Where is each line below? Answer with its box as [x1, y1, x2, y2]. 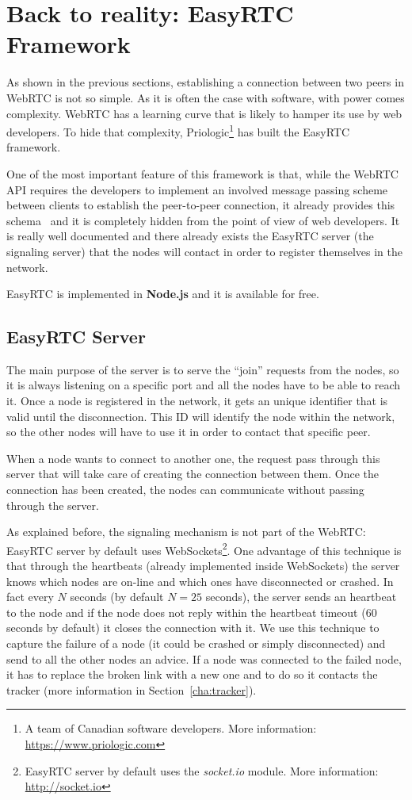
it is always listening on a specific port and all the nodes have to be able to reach [6, 377, 401, 393]
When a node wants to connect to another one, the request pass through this [6, 450, 380, 466]
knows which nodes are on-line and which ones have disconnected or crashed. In [6, 572, 394, 589]
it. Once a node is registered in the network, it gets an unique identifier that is [6, 392, 388, 409]
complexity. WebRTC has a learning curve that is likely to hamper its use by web [6, 105, 402, 121]
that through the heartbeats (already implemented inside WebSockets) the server [6, 557, 400, 574]
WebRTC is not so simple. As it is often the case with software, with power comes [6, 89, 405, 105]
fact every [6, 588, 54, 605]
